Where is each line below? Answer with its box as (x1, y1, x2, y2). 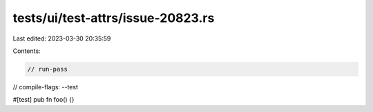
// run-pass (27, 65, 68, 73)
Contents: (12, 47, 41, 55)
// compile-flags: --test (12, 82, 79, 91)
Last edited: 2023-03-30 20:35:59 (12, 34, 111, 43)
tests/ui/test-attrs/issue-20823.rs (12, 10, 215, 25)
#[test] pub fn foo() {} (12, 96, 75, 104)
